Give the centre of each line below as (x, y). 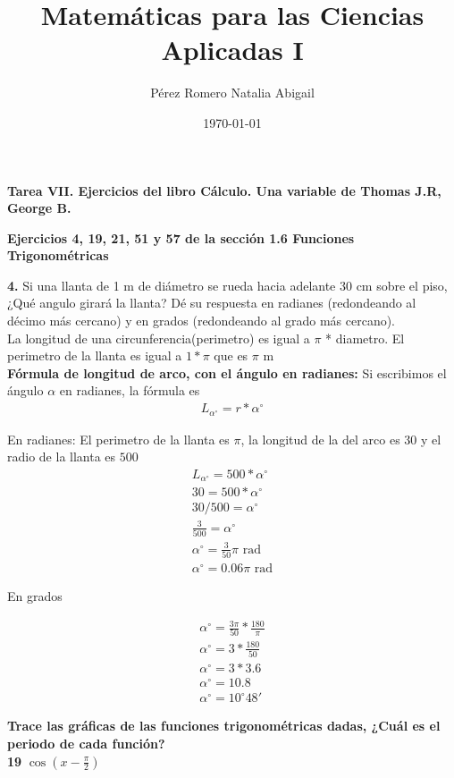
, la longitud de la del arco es (320, 439)
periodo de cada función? (86, 743)
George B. (39, 208)
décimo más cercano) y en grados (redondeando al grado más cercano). (201, 321)
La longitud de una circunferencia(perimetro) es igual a (159, 338)
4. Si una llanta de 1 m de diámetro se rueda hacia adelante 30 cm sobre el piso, (227, 285)
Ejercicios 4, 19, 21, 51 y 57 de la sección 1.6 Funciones (181, 237)
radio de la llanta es (62, 457)
